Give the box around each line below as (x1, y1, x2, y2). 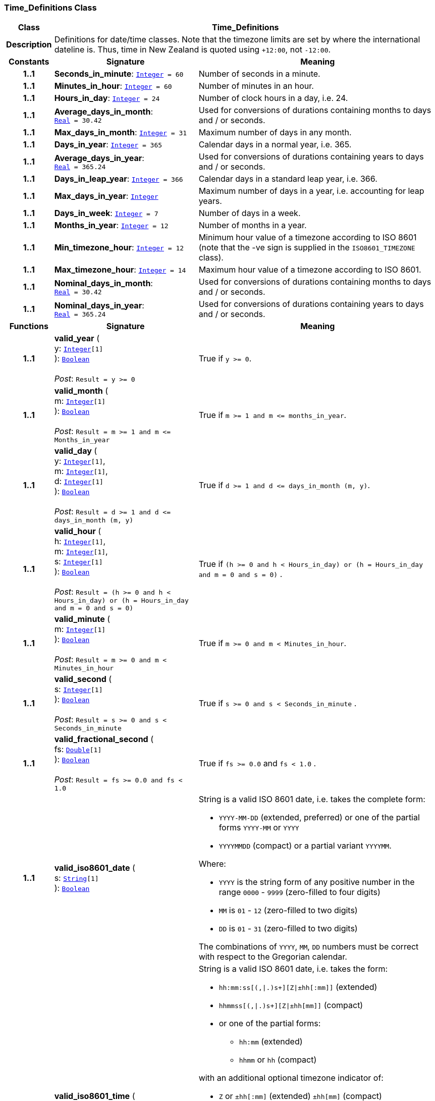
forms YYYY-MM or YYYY (219, 822, 299, 833)
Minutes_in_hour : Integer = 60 (54, 81, 172, 91)
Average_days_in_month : (54, 106, 153, 117)
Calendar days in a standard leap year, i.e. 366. (198, 174, 377, 184)
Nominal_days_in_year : (54, 300, 144, 310)
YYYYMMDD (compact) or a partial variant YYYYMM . (219, 841, 392, 851)
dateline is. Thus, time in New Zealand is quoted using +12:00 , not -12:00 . (54, 44, 331, 55)
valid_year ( (54, 333, 99, 344)
